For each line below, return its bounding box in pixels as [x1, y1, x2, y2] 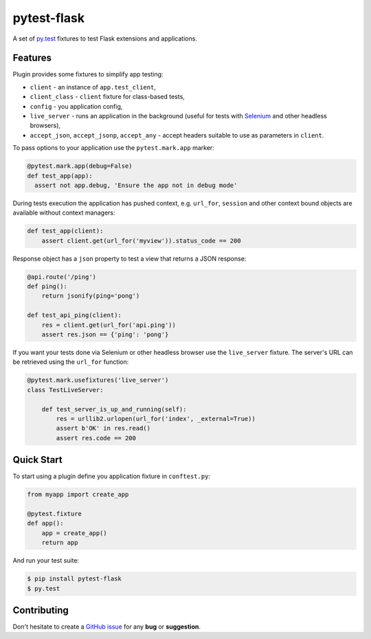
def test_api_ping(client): [27, 312, 122, 319]
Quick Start [12, 454, 63, 466]
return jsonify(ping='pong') [41, 292, 140, 300]
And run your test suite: [12, 556, 79, 565]
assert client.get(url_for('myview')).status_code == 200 [41, 237, 241, 244]
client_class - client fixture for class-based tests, [30, 93, 185, 101]
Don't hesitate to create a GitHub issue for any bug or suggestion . [12, 622, 201, 631]
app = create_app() [41, 529, 108, 537]
